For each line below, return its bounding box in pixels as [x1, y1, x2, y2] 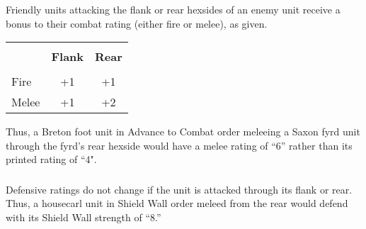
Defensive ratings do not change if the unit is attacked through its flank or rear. [6, 181, 353, 196]
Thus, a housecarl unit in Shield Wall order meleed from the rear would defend [6, 196, 348, 211]
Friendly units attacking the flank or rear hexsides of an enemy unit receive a [6, 1, 341, 16]
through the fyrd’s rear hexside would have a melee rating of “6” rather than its [6, 138, 353, 152]
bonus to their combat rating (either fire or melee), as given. [6, 16, 268, 30]
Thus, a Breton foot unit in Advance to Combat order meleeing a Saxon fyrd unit [6, 124, 360, 139]
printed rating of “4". [6, 152, 97, 167]
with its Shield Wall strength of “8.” [6, 210, 161, 224]
